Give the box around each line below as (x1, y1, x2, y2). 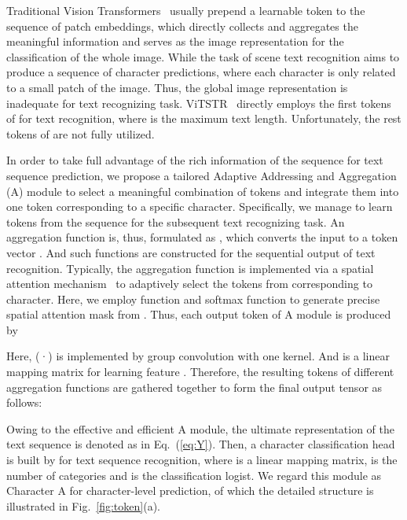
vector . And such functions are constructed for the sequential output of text (6, 244, 376, 260)
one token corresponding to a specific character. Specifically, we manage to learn (6, 198, 393, 215)
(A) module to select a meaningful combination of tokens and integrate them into (6, 183, 399, 199)
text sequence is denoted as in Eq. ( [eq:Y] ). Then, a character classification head (6, 436, 395, 452)
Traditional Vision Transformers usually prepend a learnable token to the (6, 2, 365, 18)
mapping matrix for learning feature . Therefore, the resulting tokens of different (6, 363, 394, 380)
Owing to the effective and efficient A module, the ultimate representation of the (6, 420, 395, 437)
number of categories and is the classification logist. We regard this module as (6, 467, 382, 483)
